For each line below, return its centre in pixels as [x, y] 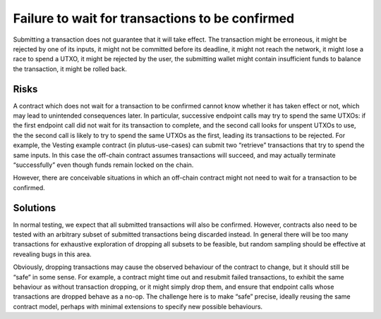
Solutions [35, 208]
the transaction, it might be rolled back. [70, 69]
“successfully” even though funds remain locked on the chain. [103, 165]
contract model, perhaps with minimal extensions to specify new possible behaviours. [138, 306]
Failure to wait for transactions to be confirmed [154, 18]
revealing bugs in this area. [52, 254]
